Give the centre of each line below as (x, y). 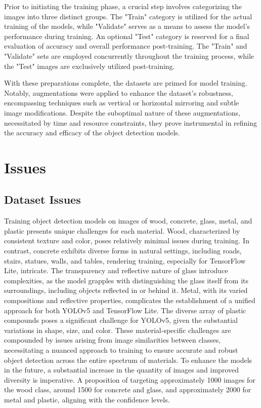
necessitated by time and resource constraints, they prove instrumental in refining (131, 122)
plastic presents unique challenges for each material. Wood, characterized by (122, 230)
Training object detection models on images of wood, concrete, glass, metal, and (128, 221)
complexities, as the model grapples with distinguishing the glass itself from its (126, 280)
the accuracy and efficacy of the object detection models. (92, 133)
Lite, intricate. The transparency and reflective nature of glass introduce (116, 270)
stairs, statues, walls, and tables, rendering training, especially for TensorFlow (125, 260)
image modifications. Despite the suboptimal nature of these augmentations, (122, 112)
